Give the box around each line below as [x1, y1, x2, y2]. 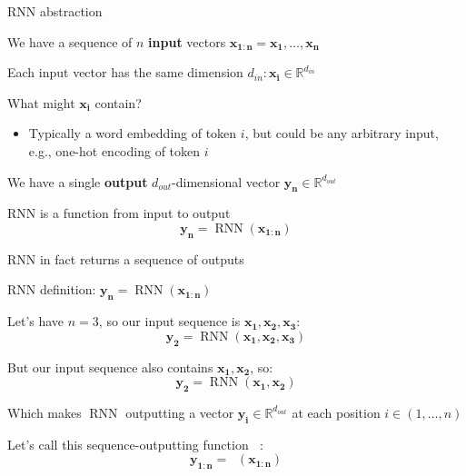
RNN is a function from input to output [7, 203, 231, 223]
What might [7, 93, 75, 112]
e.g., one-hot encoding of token [28, 141, 201, 160]
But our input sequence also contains [7, 357, 213, 376]
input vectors [148, 32, 226, 51]
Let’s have [7, 312, 64, 331]
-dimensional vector [172, 172, 281, 191]
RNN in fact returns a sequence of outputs [7, 249, 244, 268]
